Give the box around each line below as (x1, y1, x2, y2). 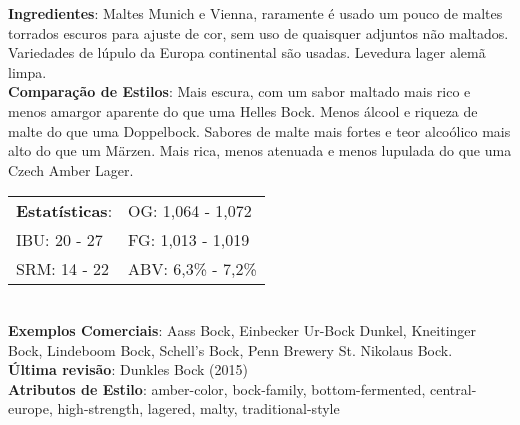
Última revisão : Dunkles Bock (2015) (8, 359, 248, 380)
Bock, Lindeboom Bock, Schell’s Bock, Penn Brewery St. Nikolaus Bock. (8, 339, 453, 360)
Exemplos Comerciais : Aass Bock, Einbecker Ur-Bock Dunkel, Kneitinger (8, 319, 477, 340)
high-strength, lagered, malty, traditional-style (57, 398, 340, 419)
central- (429, 378, 477, 399)
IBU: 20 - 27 (16, 228, 103, 252)
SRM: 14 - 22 (16, 257, 110, 281)
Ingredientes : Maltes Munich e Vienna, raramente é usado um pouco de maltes (8, 3, 503, 23)
